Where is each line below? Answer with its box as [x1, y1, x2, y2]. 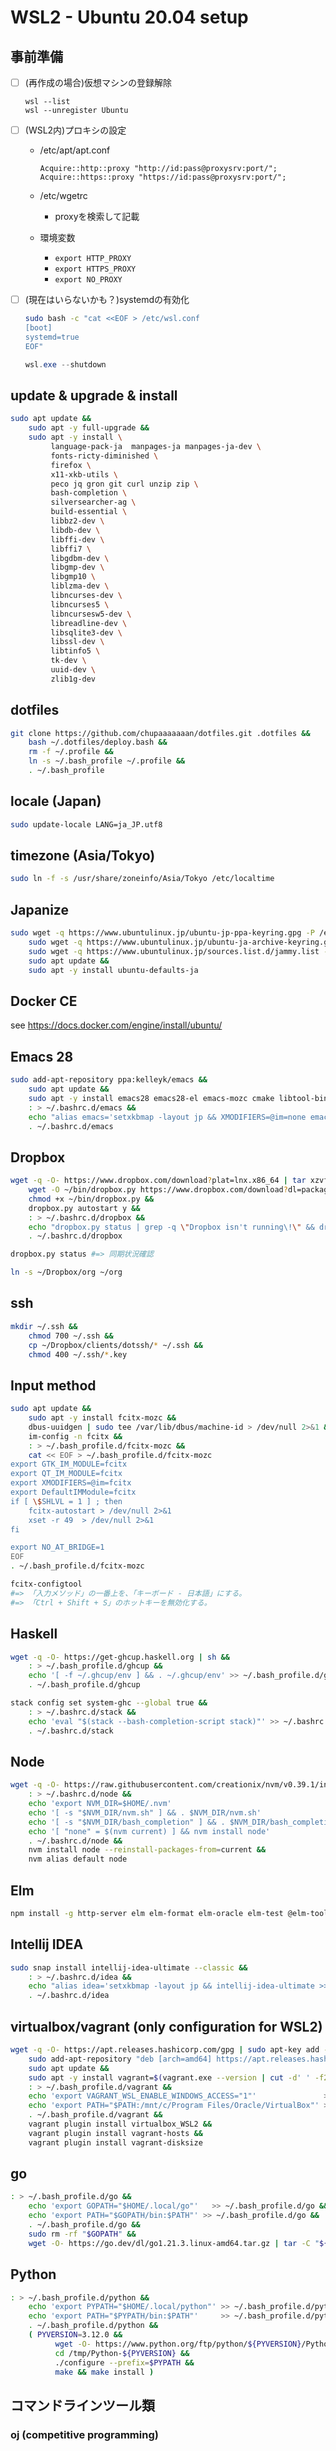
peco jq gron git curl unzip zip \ [50, 479, 199, 489]
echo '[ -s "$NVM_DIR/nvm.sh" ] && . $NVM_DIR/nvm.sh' [28, 1807, 262, 1818]
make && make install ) [54, 2367, 155, 2377]
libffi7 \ [50, 544, 92, 554]
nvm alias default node [28, 1854, 128, 1865]
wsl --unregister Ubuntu [24, 106, 129, 116]
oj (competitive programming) [10, 2427, 159, 2441]
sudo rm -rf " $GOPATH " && [28, 2229, 137, 2239]
